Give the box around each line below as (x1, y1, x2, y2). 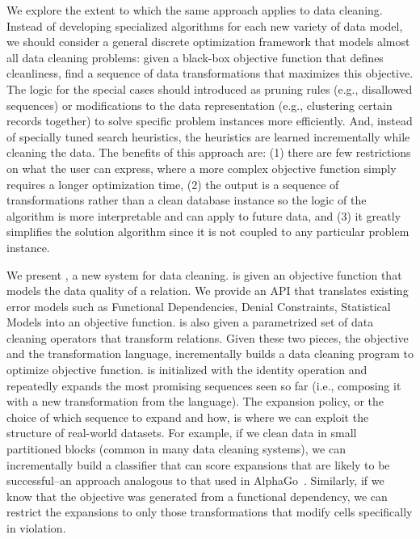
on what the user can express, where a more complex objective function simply (6, 159, 397, 176)
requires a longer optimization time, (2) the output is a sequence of (6, 175, 339, 192)
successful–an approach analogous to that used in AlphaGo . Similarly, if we (6, 472, 384, 489)
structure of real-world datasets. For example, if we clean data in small (6, 424, 357, 441)
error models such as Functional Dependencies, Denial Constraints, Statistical (6, 297, 391, 314)
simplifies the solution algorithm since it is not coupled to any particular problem (6, 223, 409, 240)
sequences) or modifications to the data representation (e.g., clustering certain (6, 96, 393, 113)
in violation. (6, 520, 66, 536)
